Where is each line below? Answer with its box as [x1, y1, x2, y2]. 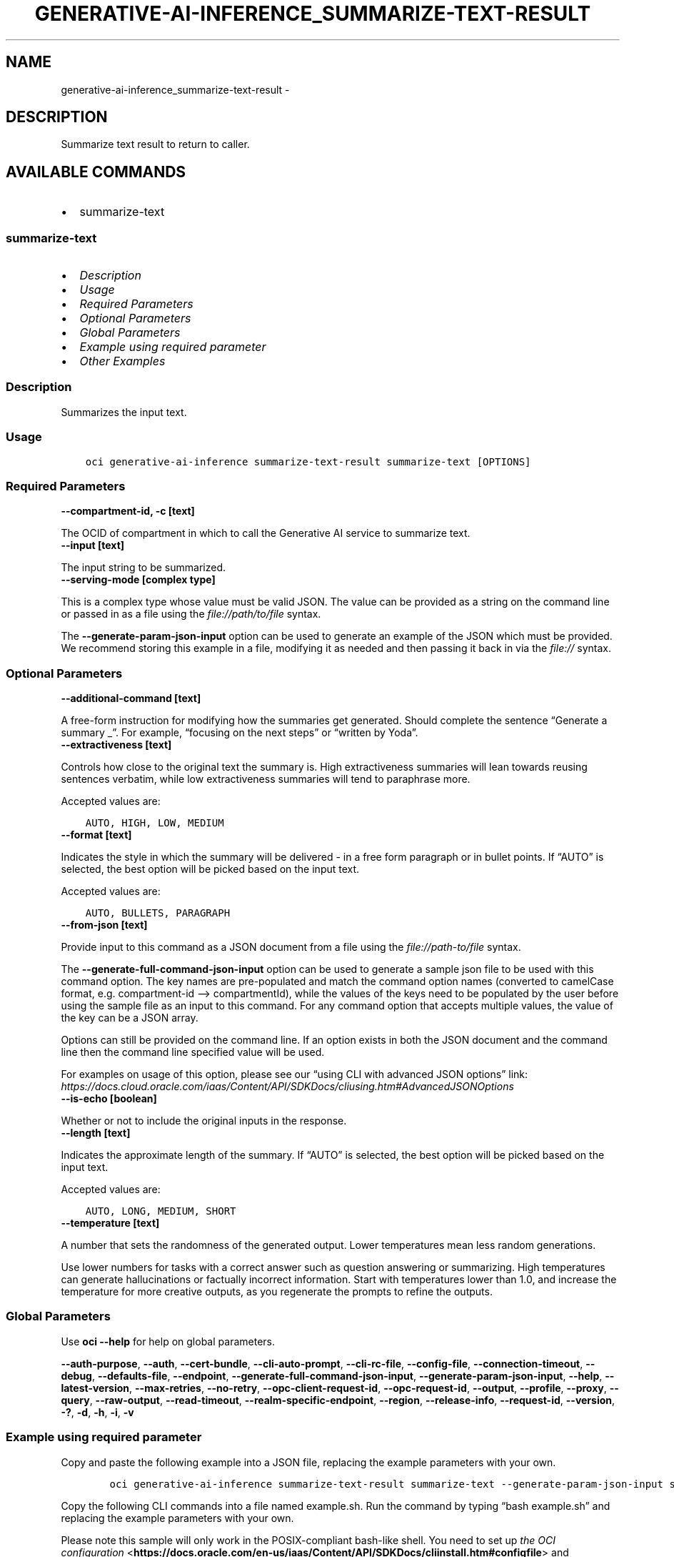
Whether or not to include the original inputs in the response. [61, 1114, 347, 1127]
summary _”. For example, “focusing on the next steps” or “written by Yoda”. [61, 726, 418, 739]
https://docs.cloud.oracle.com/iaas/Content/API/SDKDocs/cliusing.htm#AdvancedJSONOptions [61, 1080, 514, 1093]
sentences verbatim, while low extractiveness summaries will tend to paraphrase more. [61, 773, 471, 786]
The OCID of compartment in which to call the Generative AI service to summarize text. [61, 527, 471, 540]
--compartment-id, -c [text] [61, 505, 195, 518]
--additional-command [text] [61, 692, 201, 705]
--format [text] [61, 829, 132, 841]
